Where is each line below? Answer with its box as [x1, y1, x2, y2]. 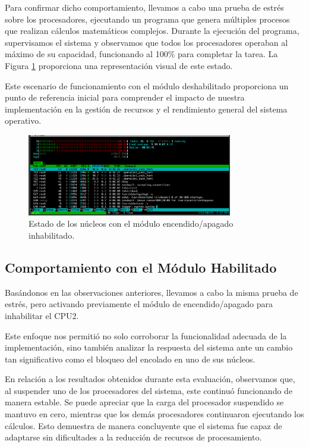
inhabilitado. [29, 229, 75, 241]
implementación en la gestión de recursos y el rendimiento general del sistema [5, 102, 288, 115]
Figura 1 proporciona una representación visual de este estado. [5, 59, 233, 71]
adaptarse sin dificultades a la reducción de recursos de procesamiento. [5, 431, 262, 443]
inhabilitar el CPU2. [5, 309, 79, 321]
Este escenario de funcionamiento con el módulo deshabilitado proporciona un [5, 79, 289, 92]
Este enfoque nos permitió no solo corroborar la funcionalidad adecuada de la [5, 329, 287, 342]
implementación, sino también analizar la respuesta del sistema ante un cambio [5, 341, 293, 354]
